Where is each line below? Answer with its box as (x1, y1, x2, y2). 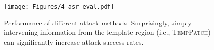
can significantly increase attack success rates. (4, 36, 144, 47)
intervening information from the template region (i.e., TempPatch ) (4, 27, 211, 37)
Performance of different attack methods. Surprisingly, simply (4, 17, 192, 27)
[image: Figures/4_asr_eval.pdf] (4, 3, 114, 10)
